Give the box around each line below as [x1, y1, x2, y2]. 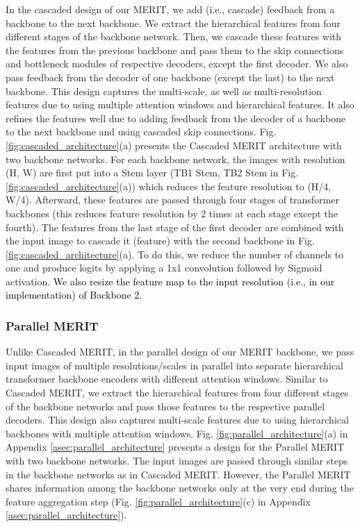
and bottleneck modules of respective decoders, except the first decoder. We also [6, 56, 348, 71]
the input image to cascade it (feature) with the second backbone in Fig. [6, 233, 315, 248]
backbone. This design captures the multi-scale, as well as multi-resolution [6, 83, 322, 98]
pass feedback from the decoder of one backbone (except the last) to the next [6, 69, 335, 84]
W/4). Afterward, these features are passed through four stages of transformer [6, 192, 340, 207]
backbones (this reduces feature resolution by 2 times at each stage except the [6, 206, 338, 220]
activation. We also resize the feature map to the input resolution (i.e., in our [6, 274, 335, 288]
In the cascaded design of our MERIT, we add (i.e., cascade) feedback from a [6, 2, 335, 16]
